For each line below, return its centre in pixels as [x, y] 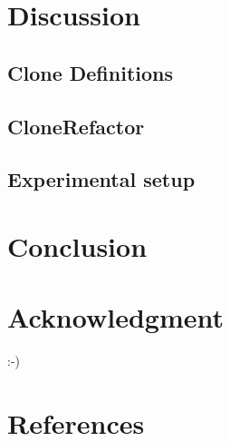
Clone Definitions [90, 72]
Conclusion [77, 246]
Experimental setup [101, 179]
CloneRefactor [76, 126]
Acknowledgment [115, 317]
